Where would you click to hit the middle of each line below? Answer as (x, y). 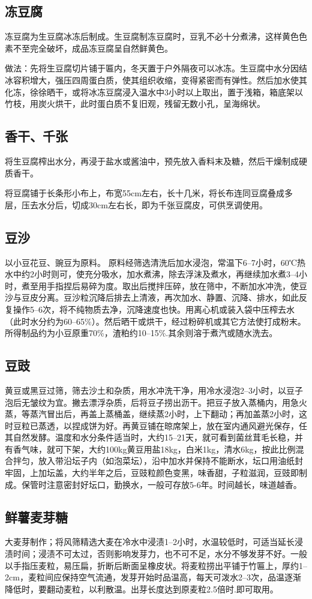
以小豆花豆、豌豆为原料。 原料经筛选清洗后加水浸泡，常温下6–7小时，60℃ (151, 262)
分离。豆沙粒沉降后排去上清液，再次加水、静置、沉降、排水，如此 (168, 297)
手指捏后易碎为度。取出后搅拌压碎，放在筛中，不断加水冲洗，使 (172, 285)
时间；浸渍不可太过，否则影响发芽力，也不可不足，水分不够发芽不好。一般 (160, 554)
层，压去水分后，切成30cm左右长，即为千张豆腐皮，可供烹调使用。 (136, 204)
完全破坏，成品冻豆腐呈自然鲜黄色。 (101, 48)
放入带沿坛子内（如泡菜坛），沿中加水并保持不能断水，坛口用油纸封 (170, 461)
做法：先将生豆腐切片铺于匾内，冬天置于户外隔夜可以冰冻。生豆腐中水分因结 (156, 68)
